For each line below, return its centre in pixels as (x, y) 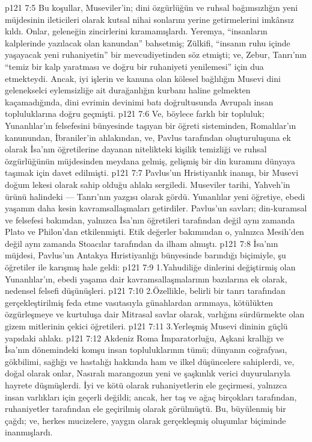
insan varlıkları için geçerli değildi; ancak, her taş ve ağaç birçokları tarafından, (151, 397)
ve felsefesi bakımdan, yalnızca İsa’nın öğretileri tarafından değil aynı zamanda (150, 219)
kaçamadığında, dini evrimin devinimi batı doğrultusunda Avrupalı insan (139, 101)
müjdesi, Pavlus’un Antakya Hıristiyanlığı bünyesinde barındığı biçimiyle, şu (145, 255)
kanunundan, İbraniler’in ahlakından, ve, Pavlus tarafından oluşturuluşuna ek (148, 137)
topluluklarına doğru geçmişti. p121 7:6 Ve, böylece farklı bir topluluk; (135, 114)
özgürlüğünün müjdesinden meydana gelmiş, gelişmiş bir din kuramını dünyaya (150, 160)
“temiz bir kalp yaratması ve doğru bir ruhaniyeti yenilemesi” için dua (134, 66)
